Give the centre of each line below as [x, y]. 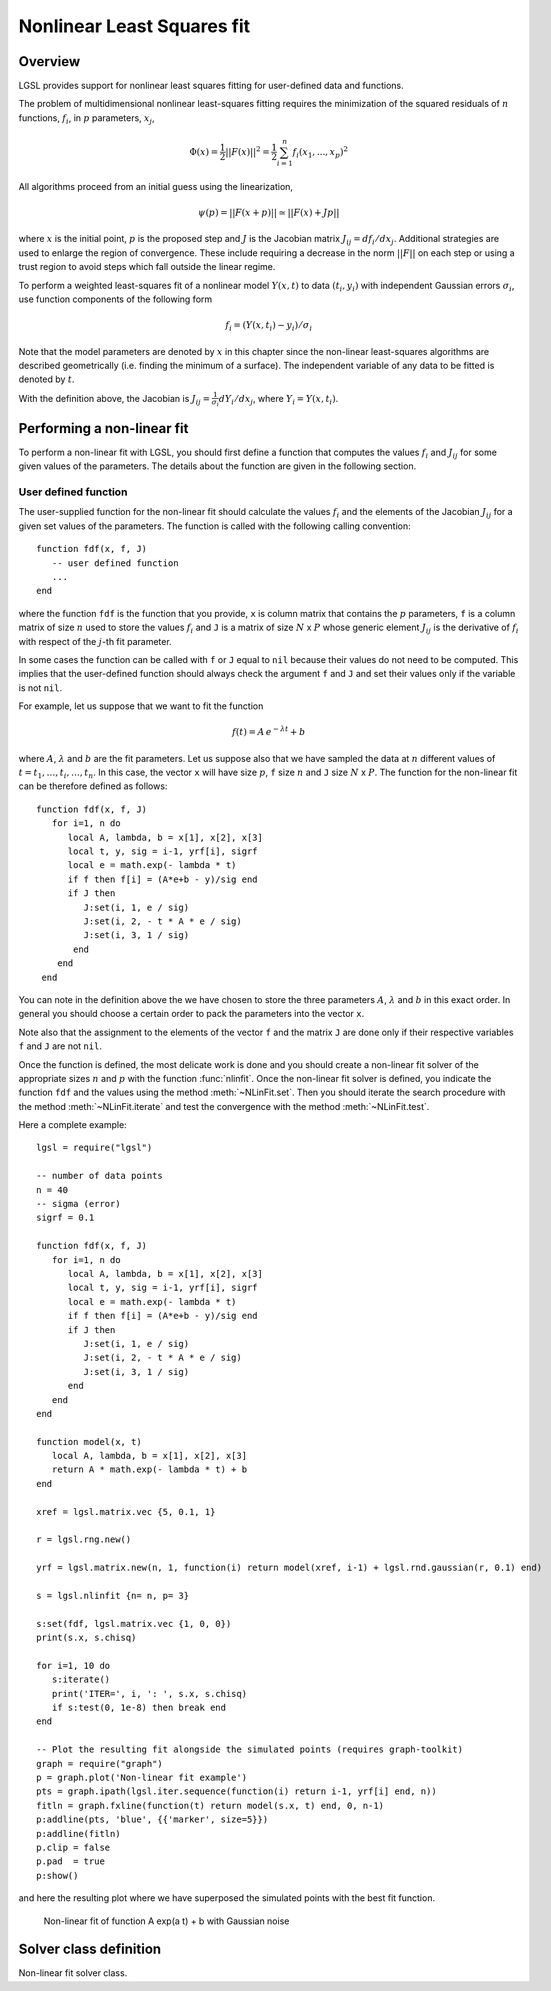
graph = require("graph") [100, 1763]
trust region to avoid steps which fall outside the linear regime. [147, 267]
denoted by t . [46, 379]
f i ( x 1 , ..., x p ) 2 [320, 152]
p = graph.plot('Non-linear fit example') [142, 1778]
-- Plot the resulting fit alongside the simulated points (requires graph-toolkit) [250, 1749]
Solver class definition [90, 1949]
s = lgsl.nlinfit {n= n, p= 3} [113, 1595]
